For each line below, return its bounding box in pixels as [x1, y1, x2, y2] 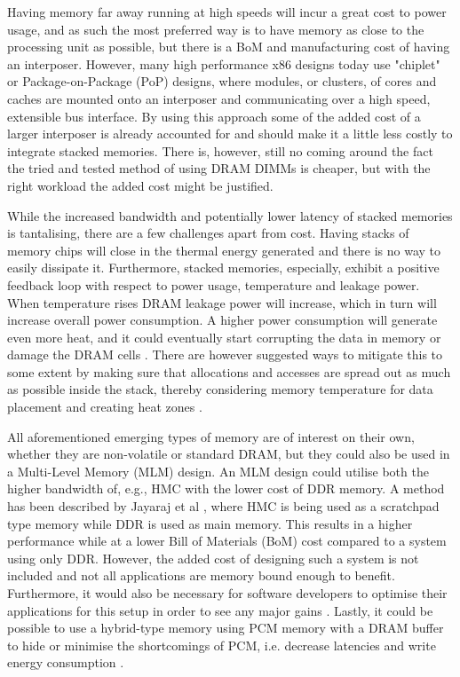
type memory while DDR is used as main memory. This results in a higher [7, 514, 413, 532]
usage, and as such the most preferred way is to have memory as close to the [7, 20, 424, 38]
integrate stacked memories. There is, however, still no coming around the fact [7, 141, 433, 160]
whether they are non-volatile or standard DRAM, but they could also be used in [7, 445, 450, 463]
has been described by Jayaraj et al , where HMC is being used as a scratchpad [7, 497, 440, 516]
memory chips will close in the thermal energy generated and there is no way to [7, 240, 441, 259]
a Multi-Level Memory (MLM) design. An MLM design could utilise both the [7, 461, 429, 480]
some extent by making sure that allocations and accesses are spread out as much [7, 362, 451, 381]
